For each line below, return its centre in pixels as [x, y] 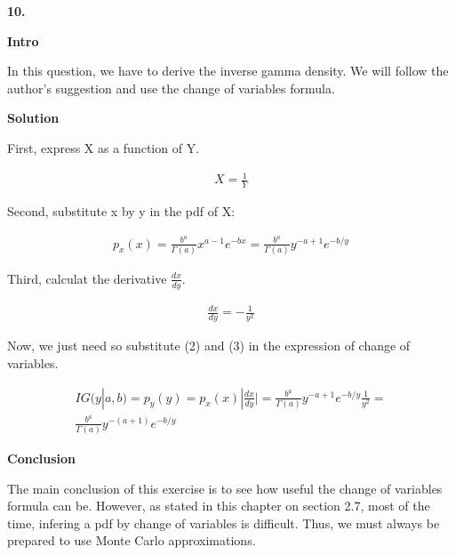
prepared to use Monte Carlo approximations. [132, 540]
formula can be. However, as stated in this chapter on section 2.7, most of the [219, 506]
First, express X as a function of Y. [104, 147]
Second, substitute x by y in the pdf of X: [121, 210]
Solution [33, 118]
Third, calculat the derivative [87, 278]
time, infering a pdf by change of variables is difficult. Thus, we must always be [224, 523]
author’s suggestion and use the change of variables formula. [171, 88]
